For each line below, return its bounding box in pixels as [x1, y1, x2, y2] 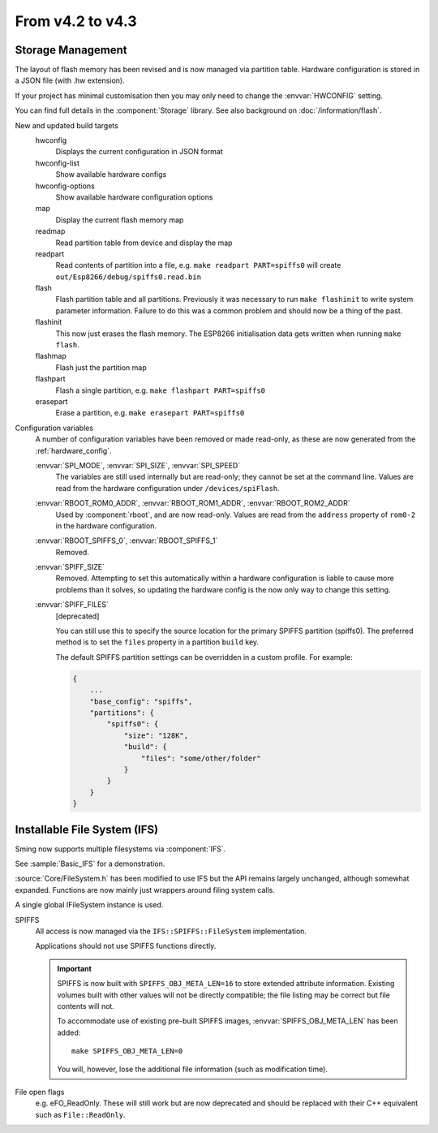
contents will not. [57, 1001, 115, 1010]
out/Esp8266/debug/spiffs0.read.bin [55, 272, 202, 282]
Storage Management [15, 43, 127, 57]
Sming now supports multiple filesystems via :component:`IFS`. [15, 844, 226, 854]
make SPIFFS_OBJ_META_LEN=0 [71, 1047, 183, 1056]
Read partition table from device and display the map [55, 238, 233, 248]
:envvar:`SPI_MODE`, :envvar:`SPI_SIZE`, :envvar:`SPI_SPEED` [35, 460, 241, 470]
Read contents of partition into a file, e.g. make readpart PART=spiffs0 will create [55, 261, 341, 270]
